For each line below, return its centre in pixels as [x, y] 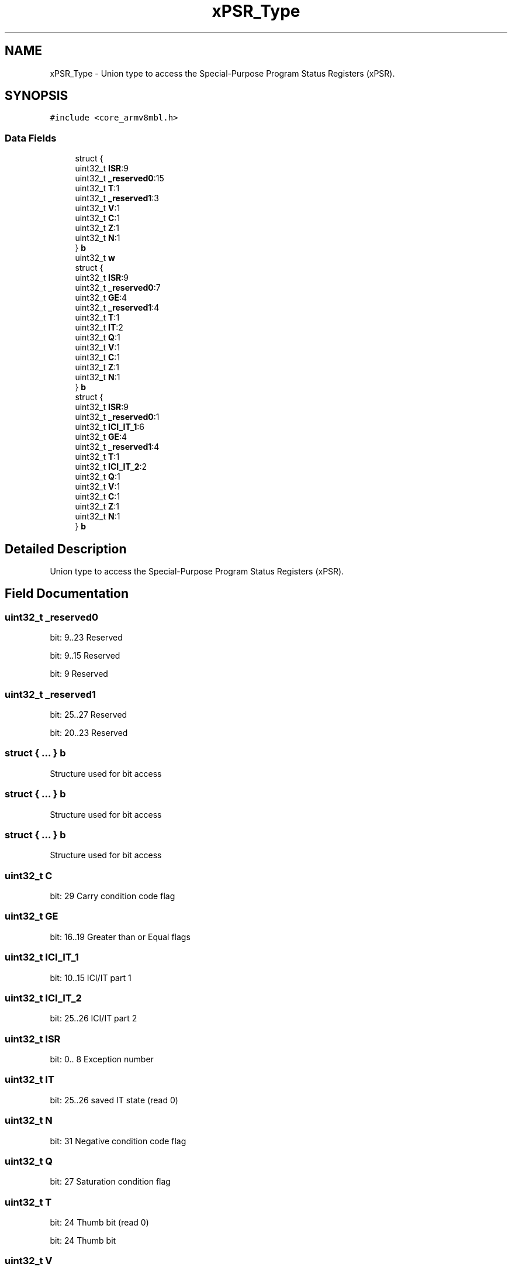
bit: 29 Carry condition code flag [113, 896]
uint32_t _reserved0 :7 [118, 288]
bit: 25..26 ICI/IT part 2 [94, 1018]
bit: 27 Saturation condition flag [110, 1182]
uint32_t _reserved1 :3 [117, 198]
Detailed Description [66, 549]
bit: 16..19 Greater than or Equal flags [120, 937]
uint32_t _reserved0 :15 [120, 178]
